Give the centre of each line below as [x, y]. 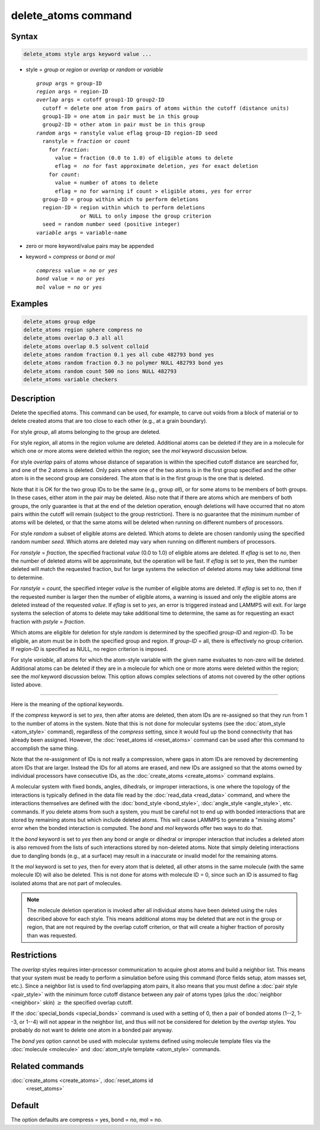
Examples [30, 304]
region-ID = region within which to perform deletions [124, 208]
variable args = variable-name [82, 232]
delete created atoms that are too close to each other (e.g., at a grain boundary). [109, 421]
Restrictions [34, 955]
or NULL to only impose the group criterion [146, 216]
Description [33, 398]
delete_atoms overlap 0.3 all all [73, 338]
